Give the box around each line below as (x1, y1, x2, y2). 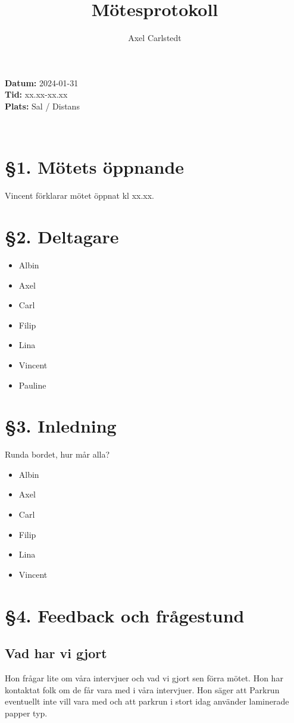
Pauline (18, 378, 46, 391)
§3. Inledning (5, 414, 117, 438)
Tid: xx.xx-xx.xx (5, 88, 68, 101)
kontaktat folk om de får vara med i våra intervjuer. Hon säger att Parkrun (5, 683, 280, 696)
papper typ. (5, 706, 48, 719)
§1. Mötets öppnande (5, 155, 184, 179)
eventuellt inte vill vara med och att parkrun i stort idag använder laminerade (5, 695, 289, 708)
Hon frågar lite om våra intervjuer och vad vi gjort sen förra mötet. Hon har (5, 671, 283, 684)
